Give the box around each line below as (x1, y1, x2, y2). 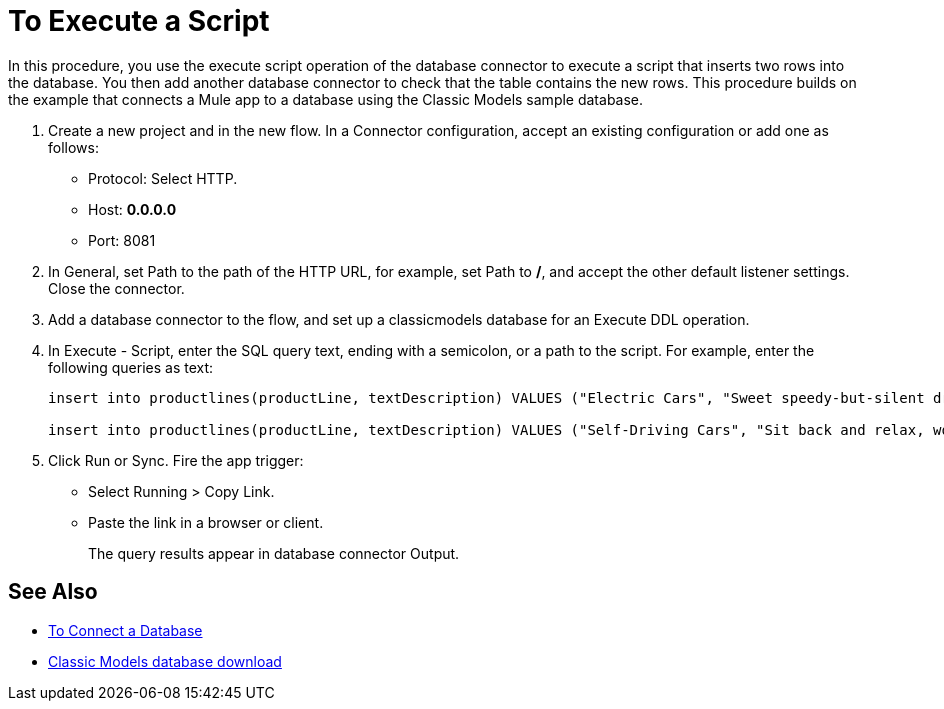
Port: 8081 (88, 231, 156, 249)
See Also (8, 579, 98, 605)
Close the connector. (48, 279, 185, 297)
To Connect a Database (48, 621, 203, 639)
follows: (48, 138, 99, 156)
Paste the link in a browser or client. (88, 513, 324, 531)
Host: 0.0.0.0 (88, 200, 177, 218)
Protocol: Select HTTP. (88, 169, 238, 187)
